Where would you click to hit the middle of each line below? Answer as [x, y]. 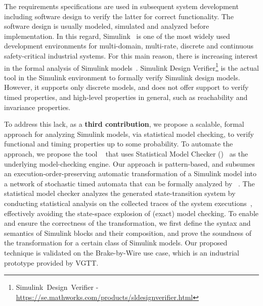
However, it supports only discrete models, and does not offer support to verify [126, 87]
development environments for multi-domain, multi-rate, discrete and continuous [129, 46]
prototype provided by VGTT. [51, 262]
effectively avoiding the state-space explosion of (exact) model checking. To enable [131, 213]
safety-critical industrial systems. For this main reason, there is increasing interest [131, 55]
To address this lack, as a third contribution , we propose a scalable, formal [124, 124]
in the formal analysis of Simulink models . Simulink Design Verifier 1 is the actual [131, 67]
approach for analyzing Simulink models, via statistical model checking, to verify [129, 134]
